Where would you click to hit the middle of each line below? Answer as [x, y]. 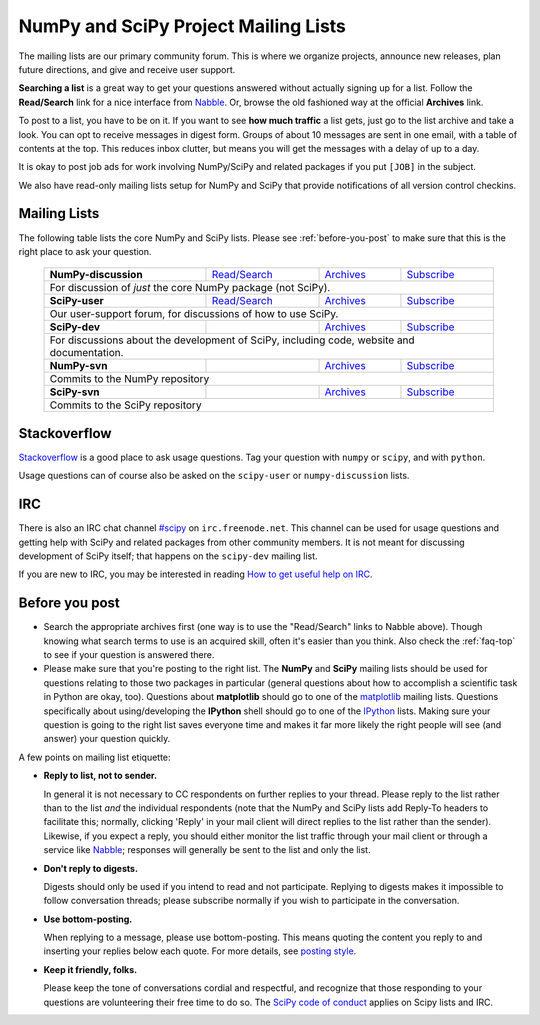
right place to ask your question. [85, 251]
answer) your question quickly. [107, 739]
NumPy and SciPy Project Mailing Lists [182, 26]
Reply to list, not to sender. [100, 776]
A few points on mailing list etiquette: [94, 757]
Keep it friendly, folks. [90, 969]
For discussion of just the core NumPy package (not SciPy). [190, 288]
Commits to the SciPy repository [125, 405]
